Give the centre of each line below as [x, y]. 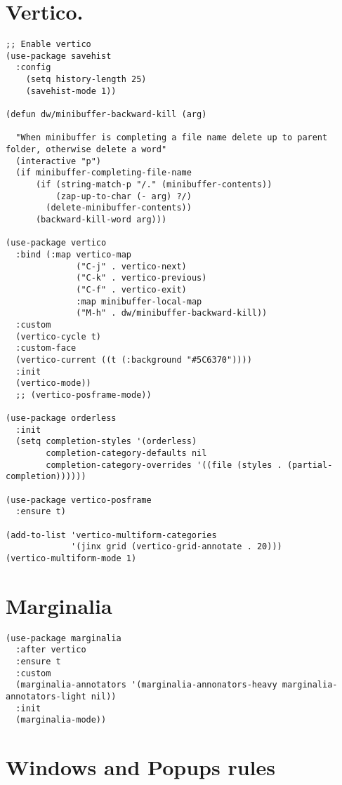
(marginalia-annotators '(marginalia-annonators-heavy [146, 685]
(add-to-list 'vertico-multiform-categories [111, 535]
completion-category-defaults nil [126, 454]
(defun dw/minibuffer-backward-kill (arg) [106, 115]
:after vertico [51, 650]
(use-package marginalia [64, 638]
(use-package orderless [61, 418]
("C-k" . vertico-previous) [142, 278]
